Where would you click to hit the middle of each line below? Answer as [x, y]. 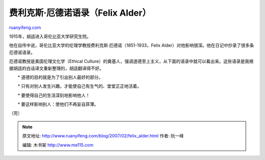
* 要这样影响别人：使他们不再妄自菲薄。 [58, 104]
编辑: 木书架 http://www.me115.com [58, 145]
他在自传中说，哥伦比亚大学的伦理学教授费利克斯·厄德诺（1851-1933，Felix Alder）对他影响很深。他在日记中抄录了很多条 [132, 45]
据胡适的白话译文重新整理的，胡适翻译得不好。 [56, 68]
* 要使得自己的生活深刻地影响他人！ [54, 95]
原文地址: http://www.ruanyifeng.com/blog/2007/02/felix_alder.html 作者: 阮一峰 [103, 136]
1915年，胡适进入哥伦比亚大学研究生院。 [50, 36]
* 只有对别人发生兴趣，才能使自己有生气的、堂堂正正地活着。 [79, 86]
